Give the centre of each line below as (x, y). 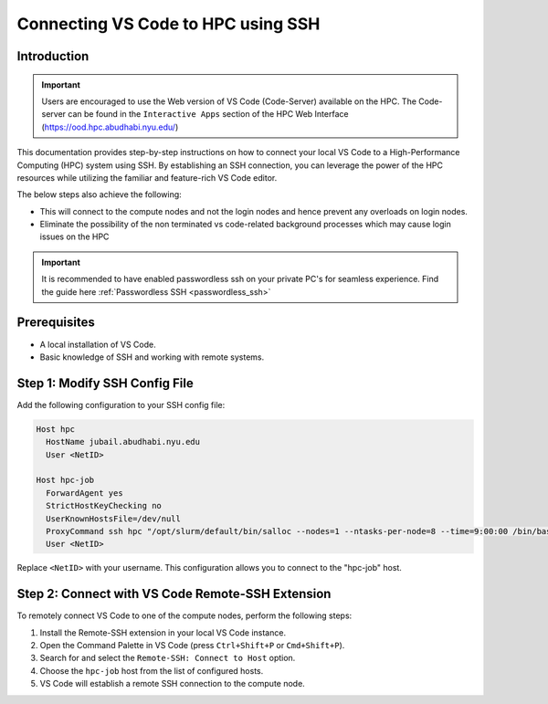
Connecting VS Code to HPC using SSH (169, 24)
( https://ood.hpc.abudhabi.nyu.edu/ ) (110, 127)
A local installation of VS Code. (98, 344)
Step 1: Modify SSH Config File (105, 383)
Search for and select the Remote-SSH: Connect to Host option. (168, 658)
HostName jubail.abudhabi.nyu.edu (123, 442)
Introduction (53, 56)
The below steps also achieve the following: (99, 194)
